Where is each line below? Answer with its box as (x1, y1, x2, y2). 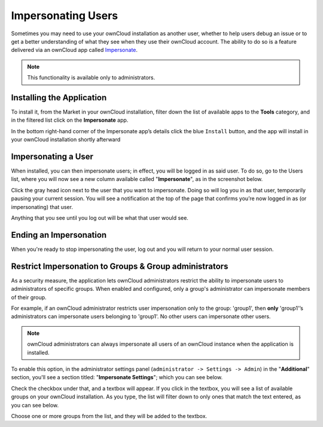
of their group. (11, 293, 47, 301)
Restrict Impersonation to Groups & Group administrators (11, 261, 228, 271)
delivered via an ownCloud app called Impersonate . (11, 47, 138, 54)
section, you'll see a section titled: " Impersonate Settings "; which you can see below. (11, 374, 223, 381)
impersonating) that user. (11, 203, 73, 210)
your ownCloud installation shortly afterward (11, 136, 121, 143)
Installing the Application (11, 93, 107, 103)
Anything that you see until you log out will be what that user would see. (11, 214, 188, 222)
